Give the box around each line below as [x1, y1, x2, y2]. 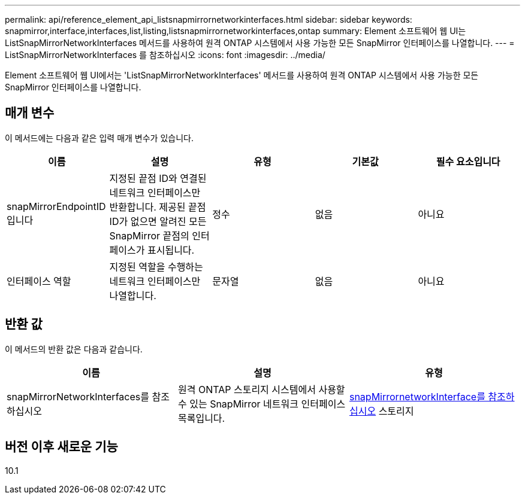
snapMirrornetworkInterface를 [349, 390, 485, 403]
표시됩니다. [147, 244, 195, 256]
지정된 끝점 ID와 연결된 [109, 172, 207, 184]
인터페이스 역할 [7, 275, 71, 287]
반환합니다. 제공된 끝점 [109, 200, 206, 213]
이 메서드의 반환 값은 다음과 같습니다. [5, 343, 143, 354]
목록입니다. [177, 412, 225, 424]
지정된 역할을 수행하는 [109, 260, 203, 273]
